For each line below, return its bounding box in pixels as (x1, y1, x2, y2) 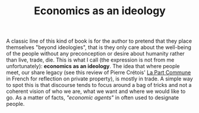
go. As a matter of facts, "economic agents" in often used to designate (6, 94, 179, 101)
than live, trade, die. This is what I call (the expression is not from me (6, 56, 175, 63)
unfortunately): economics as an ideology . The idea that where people (6, 63, 180, 70)
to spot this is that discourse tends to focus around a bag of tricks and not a (6, 82, 192, 89)
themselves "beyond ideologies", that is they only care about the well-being (6, 44, 192, 51)
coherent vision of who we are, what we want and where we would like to (6, 88, 186, 95)
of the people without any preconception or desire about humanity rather (6, 50, 185, 57)
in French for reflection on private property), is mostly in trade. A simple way (6, 75, 193, 82)
